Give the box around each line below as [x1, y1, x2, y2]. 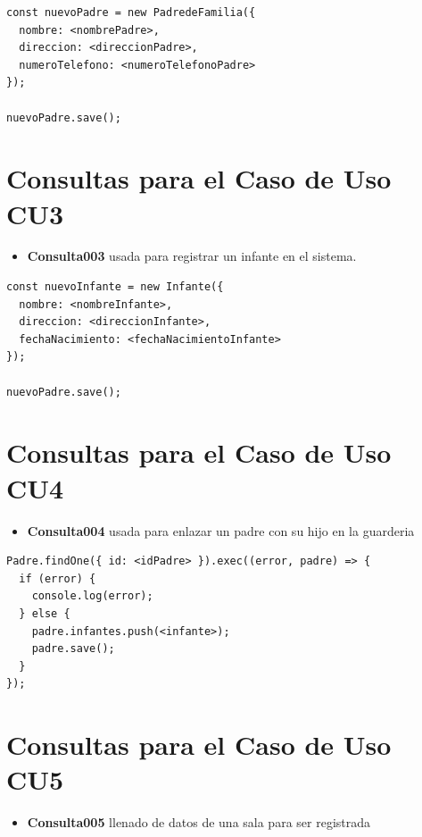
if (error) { [19, 572, 96, 585]
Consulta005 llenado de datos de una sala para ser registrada [27, 813, 371, 832]
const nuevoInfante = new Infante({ [6, 280, 224, 294]
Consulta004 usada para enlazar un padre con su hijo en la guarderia [27, 521, 415, 540]
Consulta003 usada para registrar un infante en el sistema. [27, 247, 357, 265]
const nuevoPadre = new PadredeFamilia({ [6, 6, 256, 19]
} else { [19, 607, 70, 620]
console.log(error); [31, 590, 153, 603]
